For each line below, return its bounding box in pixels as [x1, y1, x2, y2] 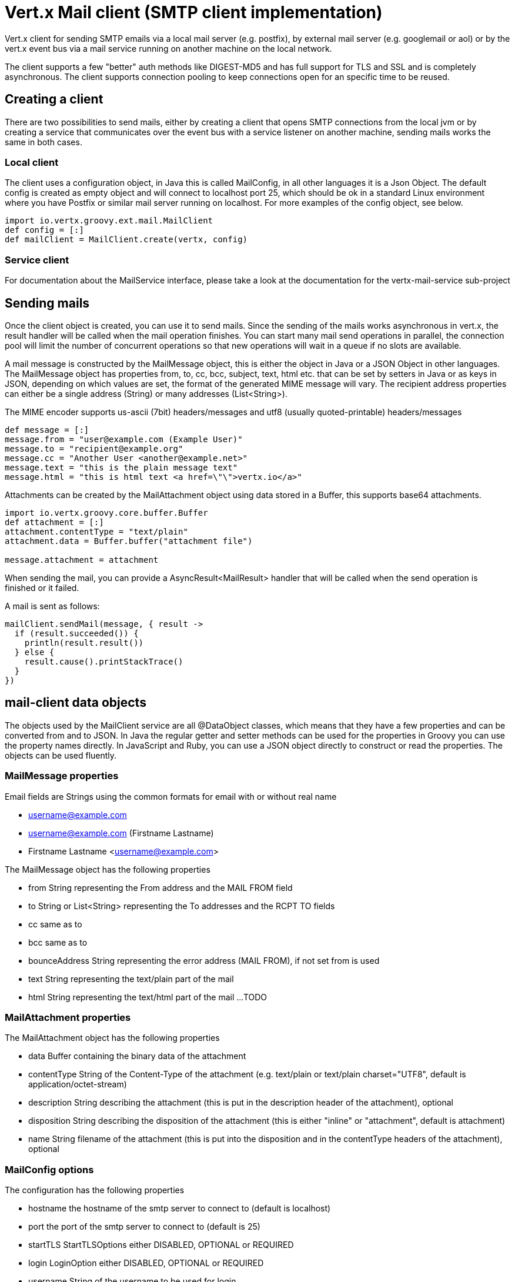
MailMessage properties [5, 770, 119, 782]
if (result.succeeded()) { [14, 628, 139, 638]
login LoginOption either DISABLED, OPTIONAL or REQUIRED [28, 1258, 264, 1268]
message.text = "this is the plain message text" [5, 462, 238, 472]
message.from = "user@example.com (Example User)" [5, 434, 243, 444]
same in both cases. [5, 136, 82, 147]
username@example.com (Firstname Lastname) [28, 827, 214, 838]
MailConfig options [5, 1163, 94, 1176]
